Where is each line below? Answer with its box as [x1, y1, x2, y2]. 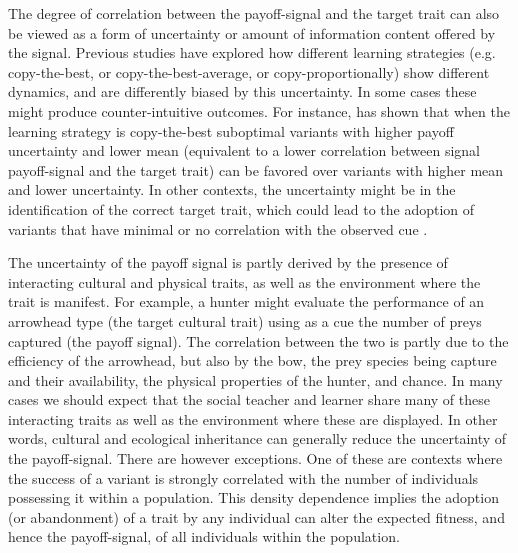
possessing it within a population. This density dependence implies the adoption [8, 487, 499, 508]
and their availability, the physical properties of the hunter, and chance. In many [8, 369, 503, 390]
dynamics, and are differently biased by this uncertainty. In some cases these [8, 81, 477, 102]
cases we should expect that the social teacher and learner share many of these [8, 389, 490, 410]
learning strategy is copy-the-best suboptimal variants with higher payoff [8, 120, 454, 141]
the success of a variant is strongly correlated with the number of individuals [8, 467, 479, 488]
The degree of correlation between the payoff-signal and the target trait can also [8, 3, 500, 23]
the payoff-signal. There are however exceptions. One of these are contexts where [8, 448, 503, 469]
